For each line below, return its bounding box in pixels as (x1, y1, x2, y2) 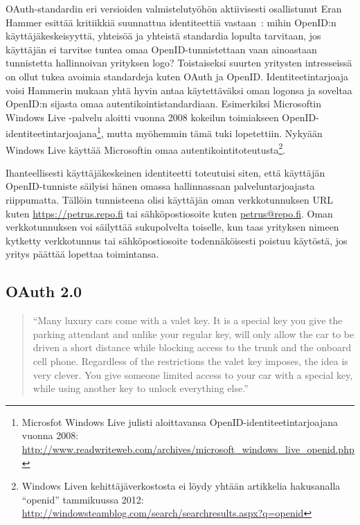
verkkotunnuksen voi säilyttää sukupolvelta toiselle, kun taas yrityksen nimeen (6, 220, 339, 234)
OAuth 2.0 (6, 281, 82, 302)
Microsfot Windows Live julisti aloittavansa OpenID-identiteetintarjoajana (21, 414, 339, 429)
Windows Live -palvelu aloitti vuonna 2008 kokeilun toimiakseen (6, 109, 279, 124)
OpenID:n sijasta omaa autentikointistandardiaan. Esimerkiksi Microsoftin (6, 96, 322, 111)
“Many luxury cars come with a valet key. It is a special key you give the (33, 313, 343, 328)
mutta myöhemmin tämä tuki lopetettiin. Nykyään (107, 126, 323, 140)
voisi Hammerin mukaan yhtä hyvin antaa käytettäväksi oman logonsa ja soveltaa (6, 82, 352, 97)
